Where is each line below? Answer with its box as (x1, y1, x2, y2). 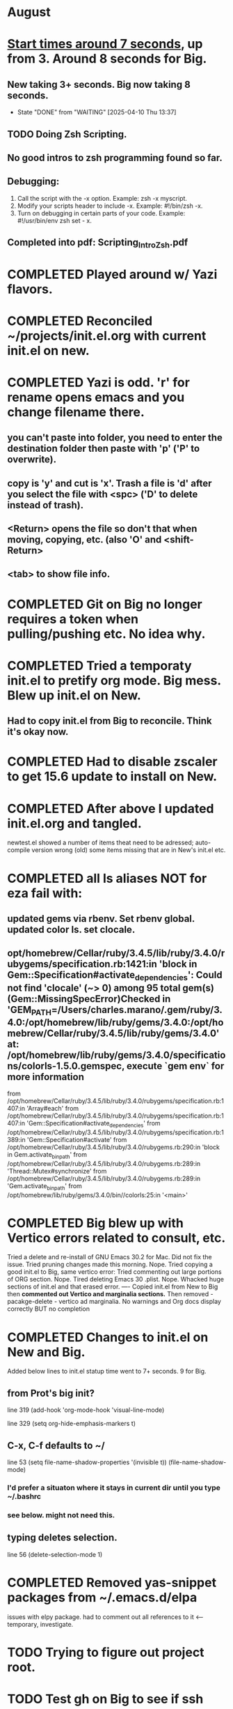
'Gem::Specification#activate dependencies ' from (26, 1119, 161, 1129)
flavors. (7, 281, 54, 297)
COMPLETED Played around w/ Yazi (7, 266, 218, 282)
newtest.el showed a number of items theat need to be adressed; (7, 838, 194, 847)
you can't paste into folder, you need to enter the (7, 432, 223, 443)
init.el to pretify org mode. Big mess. (7, 672, 221, 688)
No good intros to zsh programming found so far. (7, 151, 223, 164)
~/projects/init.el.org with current (7, 328, 207, 344)
